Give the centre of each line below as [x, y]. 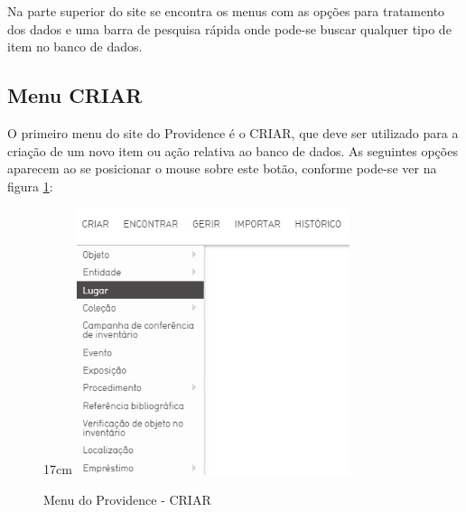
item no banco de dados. [75, 47]
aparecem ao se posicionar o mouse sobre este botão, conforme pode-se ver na [222, 168]
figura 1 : [30, 186]
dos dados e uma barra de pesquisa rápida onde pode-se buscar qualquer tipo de [229, 28]
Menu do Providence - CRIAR [127, 500]
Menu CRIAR [75, 95]
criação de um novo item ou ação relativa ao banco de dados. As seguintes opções [233, 150]
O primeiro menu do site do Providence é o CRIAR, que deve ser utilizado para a [233, 132]
